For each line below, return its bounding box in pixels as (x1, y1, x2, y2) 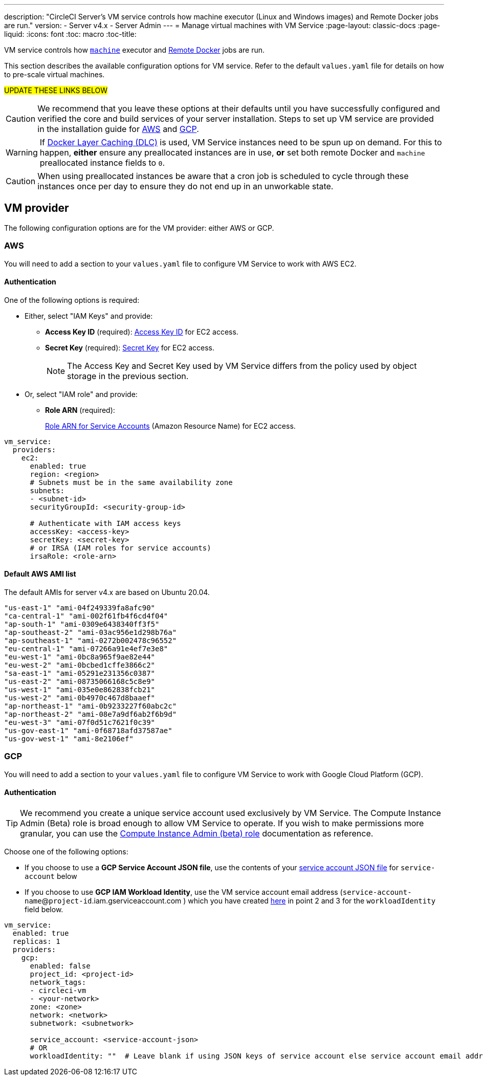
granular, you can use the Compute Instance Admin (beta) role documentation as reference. (20, 828, 374, 839)
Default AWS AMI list (4, 569, 76, 579)
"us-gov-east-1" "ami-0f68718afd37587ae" (4, 726, 172, 735)
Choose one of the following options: (4, 847, 128, 856)
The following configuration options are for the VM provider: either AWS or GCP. (4, 223, 274, 232)
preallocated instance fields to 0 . (39, 158, 165, 168)
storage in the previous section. (67, 370, 189, 381)
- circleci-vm (30, 986, 86, 995)
